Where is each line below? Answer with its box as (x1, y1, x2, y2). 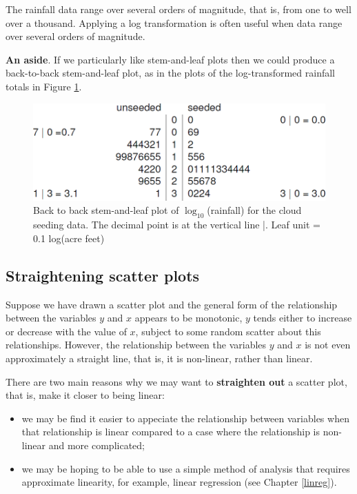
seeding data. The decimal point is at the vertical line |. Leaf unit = (33, 217, 320, 232)
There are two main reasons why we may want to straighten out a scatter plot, (6, 374, 347, 388)
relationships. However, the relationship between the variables (6, 337, 267, 352)
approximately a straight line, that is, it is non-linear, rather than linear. (6, 351, 313, 366)
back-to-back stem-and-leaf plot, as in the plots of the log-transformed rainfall (6, 66, 335, 80)
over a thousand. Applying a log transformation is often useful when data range (6, 15, 343, 30)
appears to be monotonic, (134, 310, 243, 325)
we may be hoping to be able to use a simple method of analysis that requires (21, 461, 350, 475)
